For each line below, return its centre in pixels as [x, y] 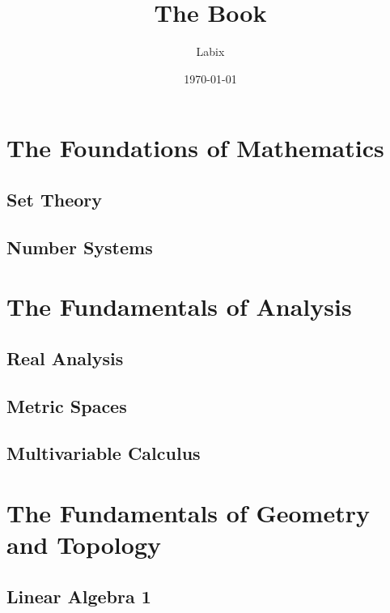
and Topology [84, 545]
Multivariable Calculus [104, 453]
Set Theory [54, 199]
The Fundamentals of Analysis [179, 306]
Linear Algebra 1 [79, 596]
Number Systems [80, 247]
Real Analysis [65, 358]
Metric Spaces [67, 405]
